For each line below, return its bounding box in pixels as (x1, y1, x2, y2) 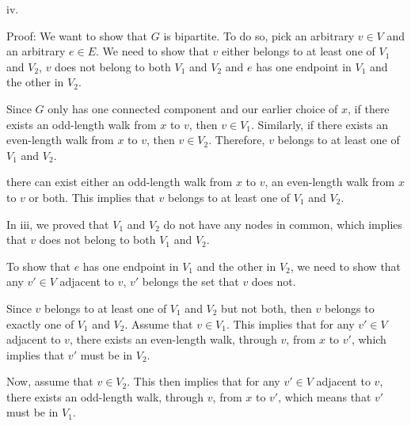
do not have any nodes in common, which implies (163, 215, 403, 232)
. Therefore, (208, 131, 265, 148)
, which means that (278, 388, 371, 405)
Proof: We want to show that (6, 27, 148, 44)
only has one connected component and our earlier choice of (48, 100, 338, 116)
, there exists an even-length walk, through (69, 331, 277, 348)
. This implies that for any (226, 315, 355, 332)
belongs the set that (142, 273, 239, 290)
